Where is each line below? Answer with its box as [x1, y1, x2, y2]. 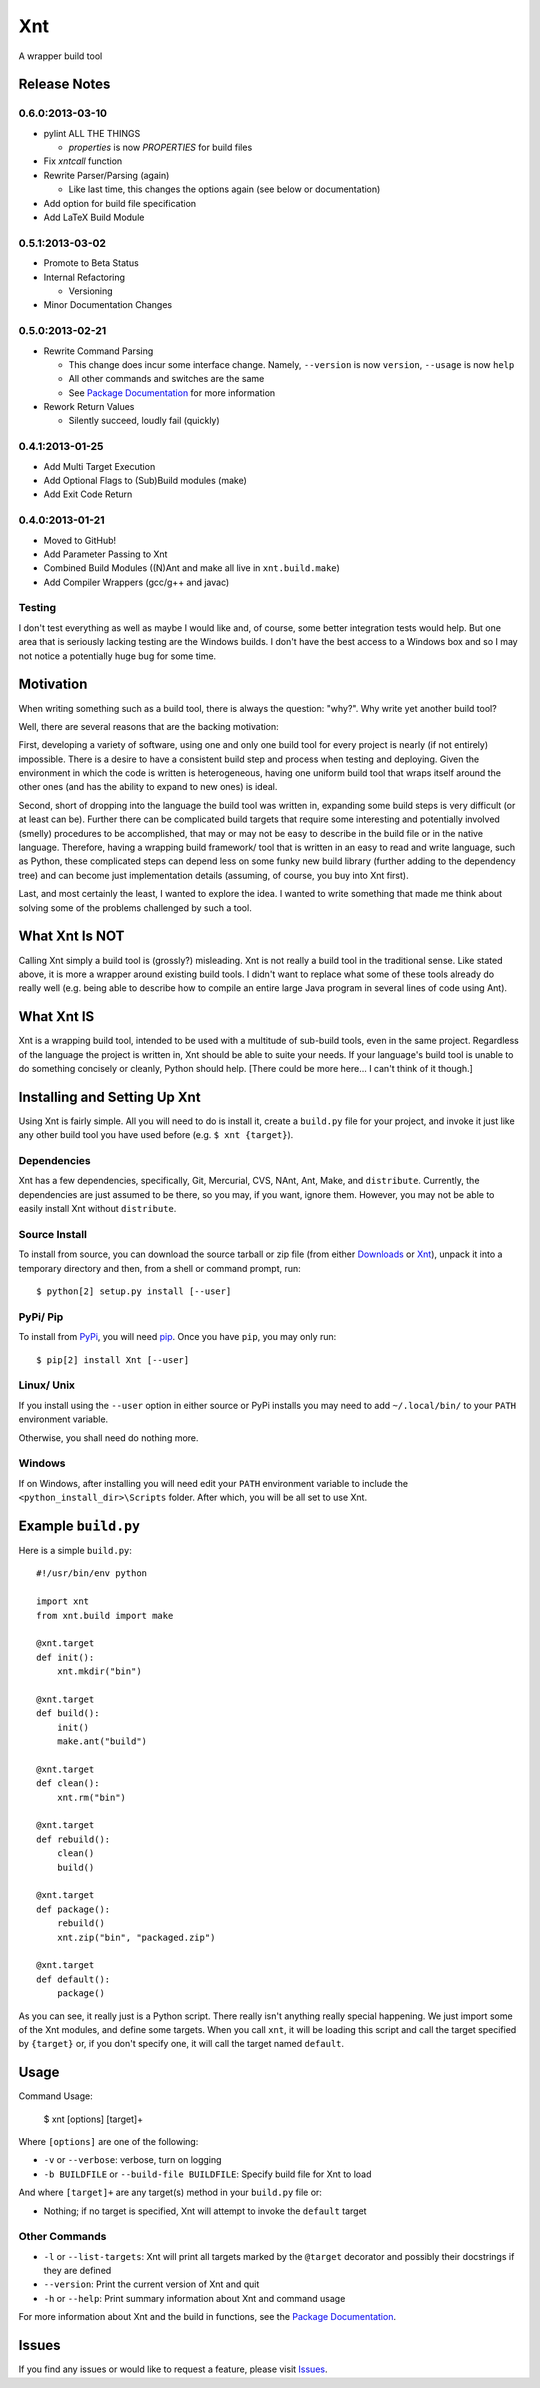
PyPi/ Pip [18, 1310, 64, 1324]
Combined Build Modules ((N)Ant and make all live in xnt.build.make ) [43, 562, 340, 574]
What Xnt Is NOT [18, 928, 125, 945]
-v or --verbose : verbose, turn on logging [43, 2154, 222, 2166]
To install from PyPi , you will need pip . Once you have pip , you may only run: [18, 1331, 337, 1343]
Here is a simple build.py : [18, 1545, 132, 1556]
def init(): [36, 1651, 95, 1663]
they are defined [43, 2265, 112, 2277]
